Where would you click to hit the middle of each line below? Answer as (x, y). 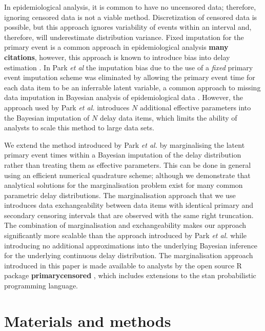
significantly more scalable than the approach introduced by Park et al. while (126, 235)
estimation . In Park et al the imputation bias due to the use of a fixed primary (129, 67)
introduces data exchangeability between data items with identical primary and (129, 205)
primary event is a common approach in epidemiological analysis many (116, 47)
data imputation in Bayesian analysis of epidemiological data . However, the (124, 97)
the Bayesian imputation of (47, 117)
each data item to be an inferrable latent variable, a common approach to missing (132, 87)
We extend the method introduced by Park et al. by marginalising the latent (125, 144)
